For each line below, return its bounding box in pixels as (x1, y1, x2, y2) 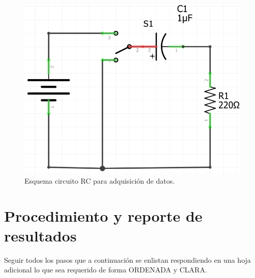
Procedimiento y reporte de (4, 205, 203, 226)
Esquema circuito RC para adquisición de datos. (24, 175, 175, 186)
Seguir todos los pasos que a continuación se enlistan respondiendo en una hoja (4, 254, 251, 265)
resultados (4, 225, 77, 246)
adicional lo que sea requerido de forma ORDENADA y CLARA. (4, 264, 207, 275)
